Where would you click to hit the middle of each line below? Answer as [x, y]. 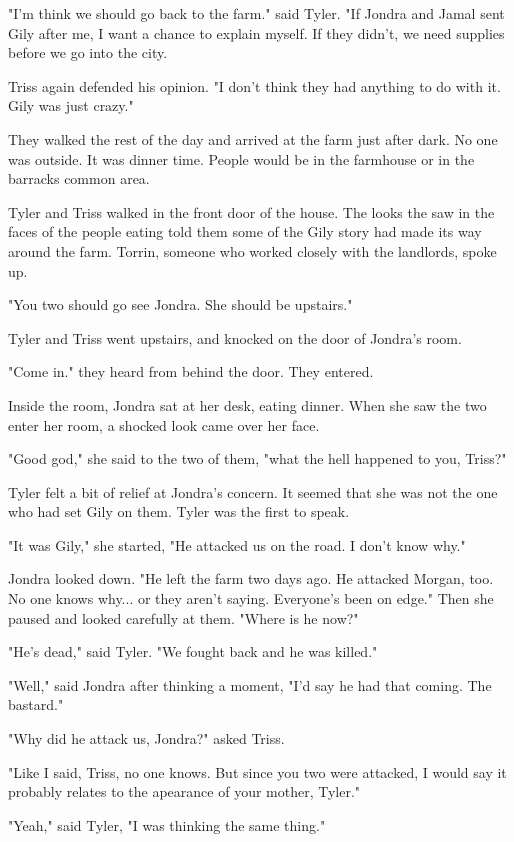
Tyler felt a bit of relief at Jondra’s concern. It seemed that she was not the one [253, 491]
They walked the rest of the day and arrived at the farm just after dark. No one [253, 138]
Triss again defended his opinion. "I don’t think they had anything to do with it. [254, 85]
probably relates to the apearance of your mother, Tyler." [184, 791]
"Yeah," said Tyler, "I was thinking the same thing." [167, 824]
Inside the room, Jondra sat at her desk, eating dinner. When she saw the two [247, 404]
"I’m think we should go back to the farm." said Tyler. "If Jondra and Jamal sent [256, 13]
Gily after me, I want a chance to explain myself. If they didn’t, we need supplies [256, 32]
